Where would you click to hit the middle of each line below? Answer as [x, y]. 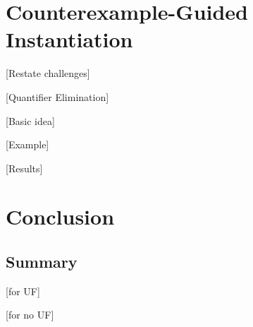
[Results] [24, 168]
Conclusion [60, 216]
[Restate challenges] [48, 73]
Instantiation [69, 39]
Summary [42, 262]
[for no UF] [30, 315]
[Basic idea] [30, 120]
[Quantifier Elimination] [57, 96]
